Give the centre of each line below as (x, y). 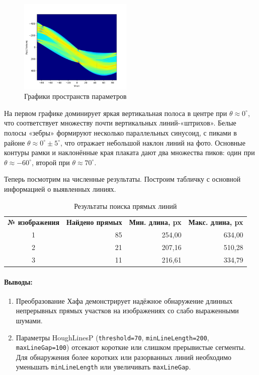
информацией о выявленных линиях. (60, 189)
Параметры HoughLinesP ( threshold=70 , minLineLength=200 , (112, 337)
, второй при (51, 162)
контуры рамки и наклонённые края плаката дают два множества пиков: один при (129, 152)
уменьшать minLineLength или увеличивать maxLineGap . (103, 367)
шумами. (29, 320)
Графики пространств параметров (75, 96)
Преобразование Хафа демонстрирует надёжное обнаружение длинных (124, 300)
